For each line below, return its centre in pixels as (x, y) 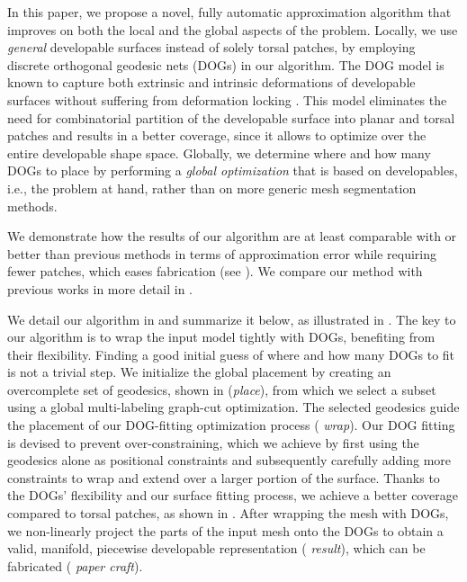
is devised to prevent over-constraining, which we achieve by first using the (213, 442)
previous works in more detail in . (100, 288)
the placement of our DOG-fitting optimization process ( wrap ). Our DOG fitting (231, 425)
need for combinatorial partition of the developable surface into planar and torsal (231, 117)
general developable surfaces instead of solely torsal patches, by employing (211, 47)
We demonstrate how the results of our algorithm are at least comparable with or (232, 236)
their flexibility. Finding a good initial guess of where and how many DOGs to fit (231, 354)
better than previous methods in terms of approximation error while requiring (222, 253)
